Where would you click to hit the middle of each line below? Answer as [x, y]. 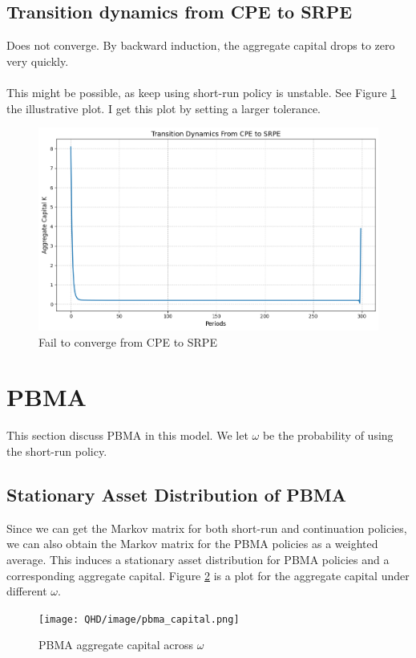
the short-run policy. [57, 451]
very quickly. [38, 61]
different [27, 591]
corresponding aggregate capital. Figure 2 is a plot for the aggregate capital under [208, 575]
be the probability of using [328, 435]
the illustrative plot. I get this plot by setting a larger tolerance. [164, 108]
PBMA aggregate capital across [116, 645]
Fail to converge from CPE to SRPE [128, 341]
